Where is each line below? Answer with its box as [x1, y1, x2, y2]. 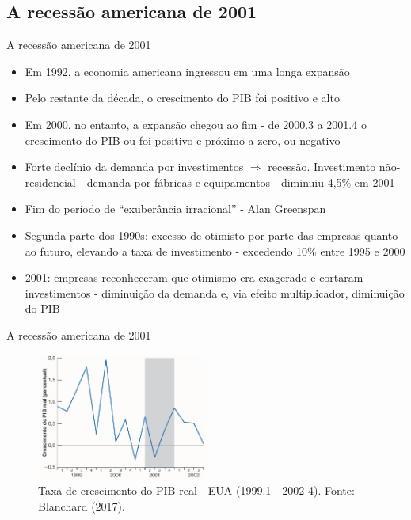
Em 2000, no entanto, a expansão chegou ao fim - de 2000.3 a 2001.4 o [25, 116, 367, 132]
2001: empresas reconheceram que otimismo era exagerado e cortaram [25, 269, 363, 286]
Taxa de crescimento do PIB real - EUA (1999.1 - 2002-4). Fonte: [38, 482, 355, 499]
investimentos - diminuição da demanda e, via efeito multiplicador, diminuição [25, 284, 405, 301]
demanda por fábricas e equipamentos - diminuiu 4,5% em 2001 [86, 173, 395, 190]
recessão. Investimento [268, 158, 376, 175]
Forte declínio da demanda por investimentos [25, 158, 244, 175]
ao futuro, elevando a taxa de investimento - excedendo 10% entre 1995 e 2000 [25, 242, 405, 259]
